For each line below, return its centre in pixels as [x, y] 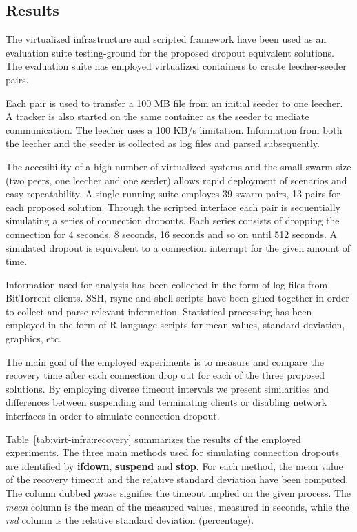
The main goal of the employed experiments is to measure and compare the [165, 361]
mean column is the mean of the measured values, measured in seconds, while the [177, 506]
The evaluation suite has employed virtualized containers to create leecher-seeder [176, 66]
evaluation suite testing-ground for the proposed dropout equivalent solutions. [170, 52]
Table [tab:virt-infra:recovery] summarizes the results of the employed [153, 439]
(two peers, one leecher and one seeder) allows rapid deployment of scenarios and [176, 180]
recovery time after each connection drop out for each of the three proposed [165, 375]
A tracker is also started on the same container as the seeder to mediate [157, 116]
